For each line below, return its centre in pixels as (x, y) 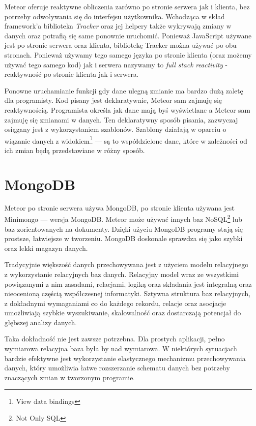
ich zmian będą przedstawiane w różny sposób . (75, 150)
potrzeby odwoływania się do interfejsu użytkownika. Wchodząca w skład (115, 16)
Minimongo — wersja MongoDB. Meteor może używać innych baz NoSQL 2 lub (123, 218)
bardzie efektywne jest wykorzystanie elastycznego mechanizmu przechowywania (125, 358)
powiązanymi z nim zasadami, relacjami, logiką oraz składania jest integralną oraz (128, 284)
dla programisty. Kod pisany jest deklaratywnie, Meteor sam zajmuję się (113, 100)
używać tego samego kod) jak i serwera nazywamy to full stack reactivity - (116, 64)
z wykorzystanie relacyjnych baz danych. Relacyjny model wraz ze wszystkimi (122, 274)
